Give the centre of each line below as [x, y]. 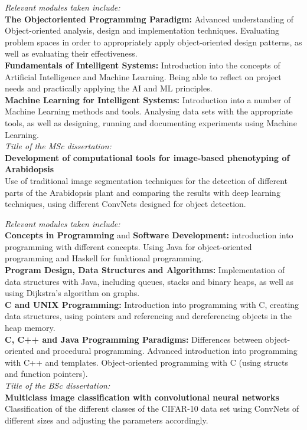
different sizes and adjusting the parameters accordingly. [107, 420]
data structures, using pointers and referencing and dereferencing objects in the [148, 316]
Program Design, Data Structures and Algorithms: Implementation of [145, 270]
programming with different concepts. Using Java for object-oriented [128, 246]
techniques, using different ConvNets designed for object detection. [125, 204]
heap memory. [30, 328]
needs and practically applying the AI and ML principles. [109, 88]
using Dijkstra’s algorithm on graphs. [72, 293]
